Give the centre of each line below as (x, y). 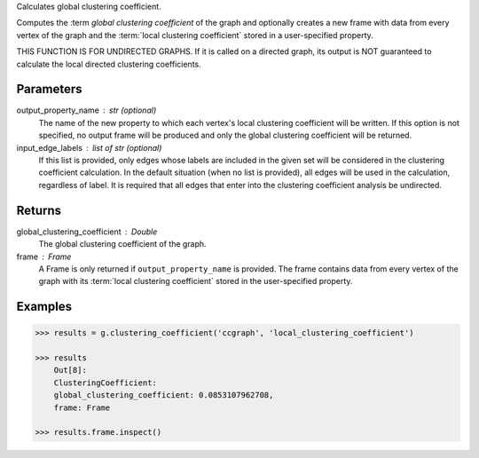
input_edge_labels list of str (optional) (89, 147)
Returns (39, 210)
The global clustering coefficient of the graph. (123, 244)
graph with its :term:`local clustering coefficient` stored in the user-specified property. (196, 281)
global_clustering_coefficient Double (87, 232)
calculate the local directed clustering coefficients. (109, 64)
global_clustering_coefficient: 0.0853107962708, (164, 395)
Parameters (49, 89)
